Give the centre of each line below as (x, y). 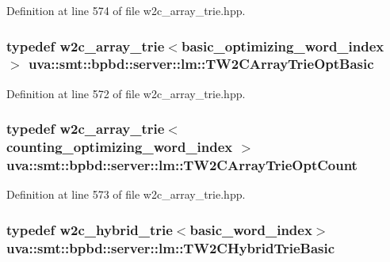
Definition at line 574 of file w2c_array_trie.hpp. (126, 10)
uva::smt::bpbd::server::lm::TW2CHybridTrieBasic (171, 247)
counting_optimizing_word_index (120, 147)
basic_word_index (251, 229)
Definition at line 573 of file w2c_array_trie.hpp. (126, 194)
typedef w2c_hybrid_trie (90, 229)
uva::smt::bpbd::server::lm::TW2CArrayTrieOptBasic (201, 64)
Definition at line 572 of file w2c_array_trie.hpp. (126, 93)
